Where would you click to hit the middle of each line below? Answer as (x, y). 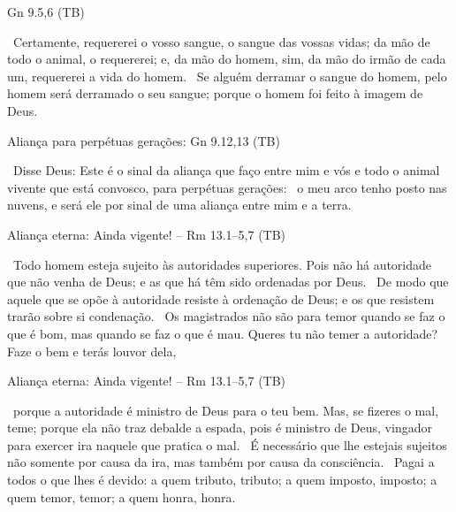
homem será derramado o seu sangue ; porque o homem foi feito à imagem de (215, 93)
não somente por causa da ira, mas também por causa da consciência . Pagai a (221, 462)
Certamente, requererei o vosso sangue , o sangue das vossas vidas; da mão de (222, 41)
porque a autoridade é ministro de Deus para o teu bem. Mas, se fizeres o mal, (226, 410)
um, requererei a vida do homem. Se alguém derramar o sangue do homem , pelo (227, 76)
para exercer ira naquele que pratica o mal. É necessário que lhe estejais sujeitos (227, 444)
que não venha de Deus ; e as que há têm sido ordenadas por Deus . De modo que (228, 282)
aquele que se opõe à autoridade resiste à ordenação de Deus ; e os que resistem (221, 298)
